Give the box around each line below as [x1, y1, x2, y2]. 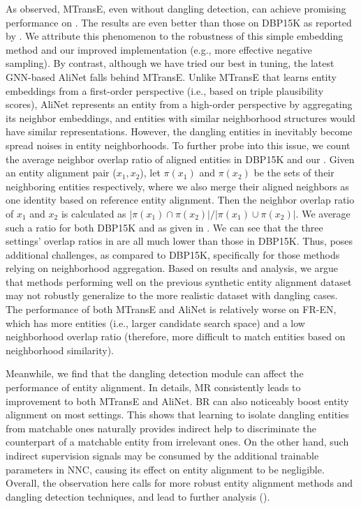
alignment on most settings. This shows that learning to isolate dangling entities [6, 407, 349, 422]
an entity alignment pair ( [6, 165, 117, 180]
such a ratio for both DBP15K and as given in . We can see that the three [6, 220, 323, 234]
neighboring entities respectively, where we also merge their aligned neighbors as [6, 178, 349, 193]
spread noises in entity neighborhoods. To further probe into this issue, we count [6, 137, 351, 152]
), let [140, 165, 161, 180]
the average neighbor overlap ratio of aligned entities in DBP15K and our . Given [6, 151, 355, 166]
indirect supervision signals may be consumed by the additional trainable [6, 448, 319, 462]
